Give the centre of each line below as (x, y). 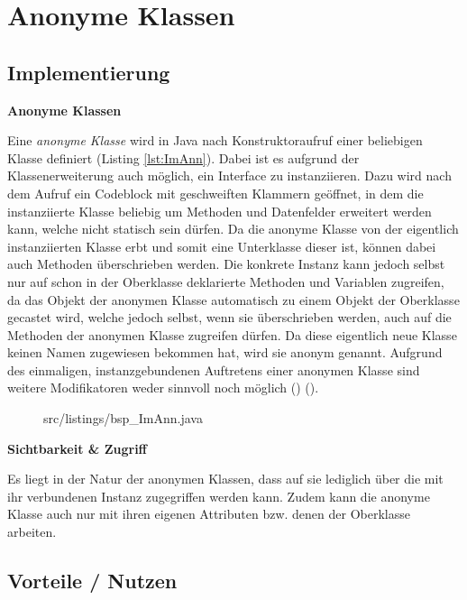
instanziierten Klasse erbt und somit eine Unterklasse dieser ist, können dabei (222, 246)
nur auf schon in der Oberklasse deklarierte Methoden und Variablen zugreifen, (226, 281)
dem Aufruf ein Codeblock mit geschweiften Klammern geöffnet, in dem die (215, 193)
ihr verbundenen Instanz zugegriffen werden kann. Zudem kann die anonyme (219, 496)
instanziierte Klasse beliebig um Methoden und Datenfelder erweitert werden (220, 211)
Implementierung (89, 72)
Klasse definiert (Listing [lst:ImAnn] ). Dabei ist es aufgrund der (183, 157)
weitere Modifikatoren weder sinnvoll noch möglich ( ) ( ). (163, 388)
